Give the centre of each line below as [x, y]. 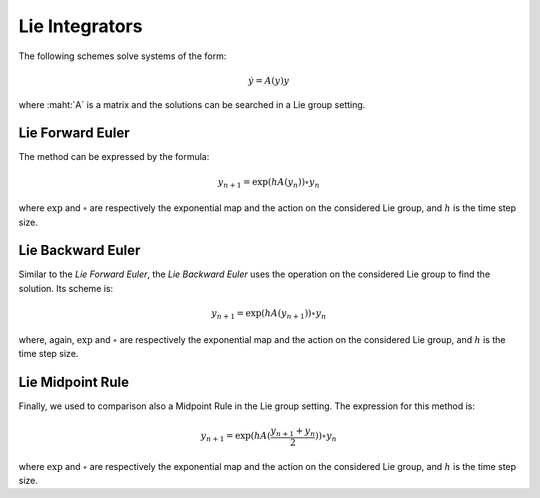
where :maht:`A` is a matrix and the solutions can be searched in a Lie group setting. [192, 104]
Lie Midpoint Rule [74, 381]
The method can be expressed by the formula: [114, 157]
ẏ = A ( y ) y [269, 80]
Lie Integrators [80, 26]
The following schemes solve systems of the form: [122, 56]
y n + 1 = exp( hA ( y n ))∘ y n [268, 183]
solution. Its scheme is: [66, 288]
